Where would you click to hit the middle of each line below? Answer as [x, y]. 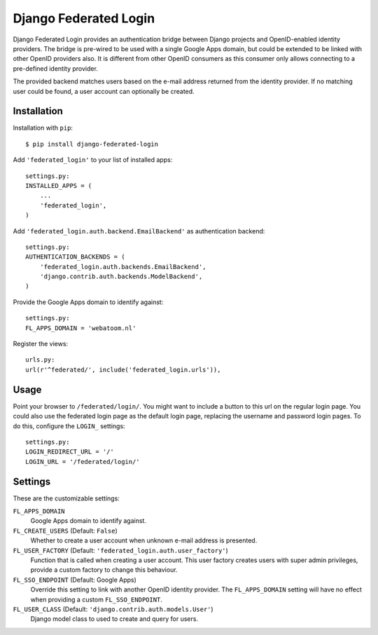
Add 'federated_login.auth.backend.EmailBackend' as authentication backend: [139, 231]
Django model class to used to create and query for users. [114, 619]
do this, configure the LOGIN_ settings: [69, 426]
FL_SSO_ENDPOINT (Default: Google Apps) [75, 580]
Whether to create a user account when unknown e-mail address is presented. [144, 540]
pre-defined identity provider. [55, 68]
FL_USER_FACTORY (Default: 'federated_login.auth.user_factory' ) [121, 550]
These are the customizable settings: [66, 498]
